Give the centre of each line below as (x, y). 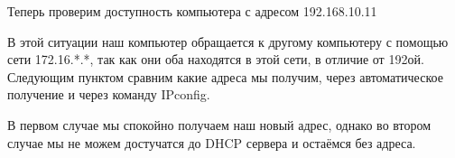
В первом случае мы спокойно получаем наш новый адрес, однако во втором (219, 124)
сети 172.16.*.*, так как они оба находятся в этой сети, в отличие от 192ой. (216, 59)
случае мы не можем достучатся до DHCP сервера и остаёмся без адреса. (212, 142)
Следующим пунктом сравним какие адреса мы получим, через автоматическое (225, 76)
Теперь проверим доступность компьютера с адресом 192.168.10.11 (192, 11)
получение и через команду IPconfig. (109, 94)
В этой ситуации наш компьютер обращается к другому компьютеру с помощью (228, 41)
